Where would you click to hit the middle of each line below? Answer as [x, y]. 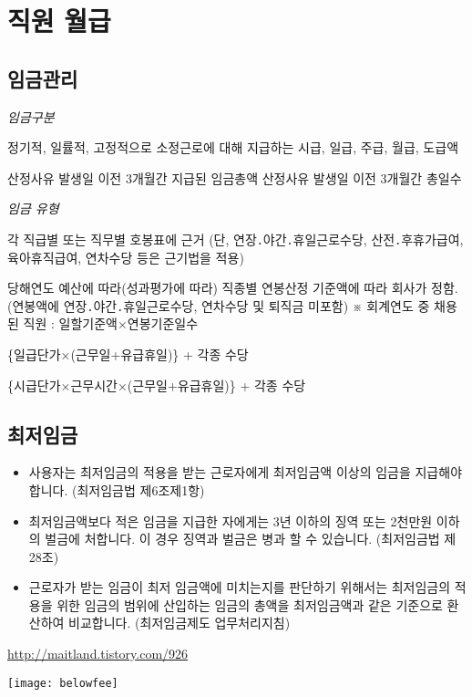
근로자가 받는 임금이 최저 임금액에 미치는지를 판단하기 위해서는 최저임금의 [240, 587]
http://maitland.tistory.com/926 [98, 654]
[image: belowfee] [63, 683]
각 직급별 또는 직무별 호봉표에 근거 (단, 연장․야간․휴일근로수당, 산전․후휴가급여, [236, 239]
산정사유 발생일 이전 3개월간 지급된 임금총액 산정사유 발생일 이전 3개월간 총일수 [235, 177]
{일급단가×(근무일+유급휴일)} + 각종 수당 [128, 354]
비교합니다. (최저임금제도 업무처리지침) [180, 623]
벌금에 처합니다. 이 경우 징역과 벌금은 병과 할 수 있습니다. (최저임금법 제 [251, 539]
